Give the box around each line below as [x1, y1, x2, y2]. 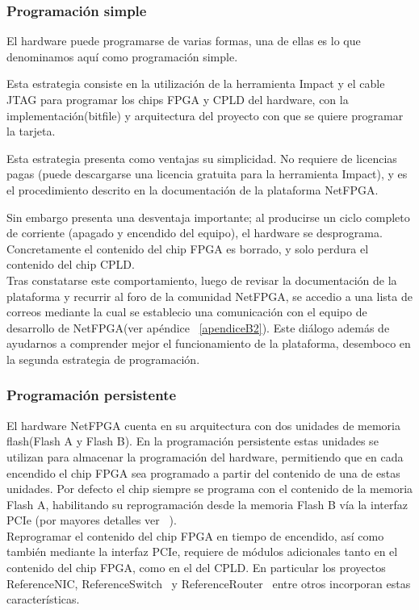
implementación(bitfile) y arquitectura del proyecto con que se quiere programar [6, 107, 404, 123]
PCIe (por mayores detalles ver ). [6, 512, 177, 529]
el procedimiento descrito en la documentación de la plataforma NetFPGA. [6, 181, 379, 198]
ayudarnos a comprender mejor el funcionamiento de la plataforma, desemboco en [6, 335, 411, 352]
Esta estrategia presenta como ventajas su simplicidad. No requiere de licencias [6, 149, 397, 166]
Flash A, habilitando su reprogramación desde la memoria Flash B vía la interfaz [6, 495, 408, 512]
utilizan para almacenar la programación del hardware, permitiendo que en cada [6, 448, 404, 465]
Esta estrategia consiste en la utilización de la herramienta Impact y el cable [6, 75, 385, 92]
